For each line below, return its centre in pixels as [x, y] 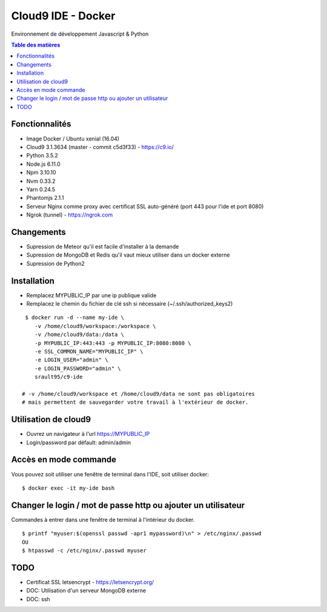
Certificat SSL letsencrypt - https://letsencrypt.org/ [90, 582]
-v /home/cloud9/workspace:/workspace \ [95, 326]
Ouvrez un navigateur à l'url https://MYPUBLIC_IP [88, 434]
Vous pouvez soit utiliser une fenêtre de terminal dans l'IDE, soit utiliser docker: [110, 474]
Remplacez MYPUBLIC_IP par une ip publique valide [91, 295]
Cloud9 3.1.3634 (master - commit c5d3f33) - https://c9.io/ [100, 147]
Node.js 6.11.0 [43, 164]
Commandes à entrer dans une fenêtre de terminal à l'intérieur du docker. [103, 519]
